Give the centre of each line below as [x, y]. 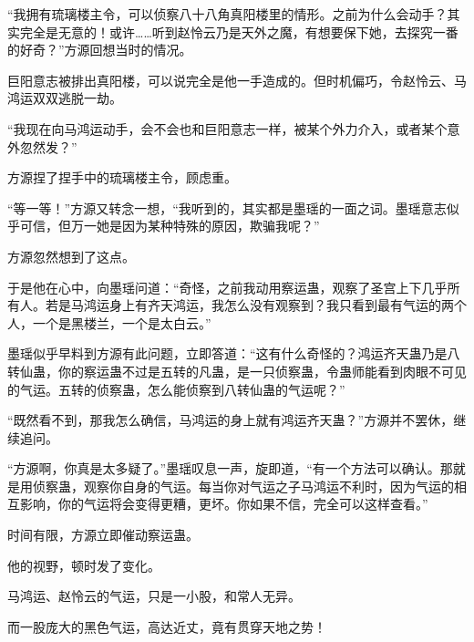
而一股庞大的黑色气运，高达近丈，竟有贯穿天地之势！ [167, 626]
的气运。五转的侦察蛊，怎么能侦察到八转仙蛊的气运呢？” [176, 389]
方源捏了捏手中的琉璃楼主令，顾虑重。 [122, 177]
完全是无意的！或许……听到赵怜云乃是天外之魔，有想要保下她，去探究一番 [239, 31]
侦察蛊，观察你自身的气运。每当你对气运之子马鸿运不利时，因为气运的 [243, 486]
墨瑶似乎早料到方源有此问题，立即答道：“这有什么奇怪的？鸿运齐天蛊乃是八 [234, 353]
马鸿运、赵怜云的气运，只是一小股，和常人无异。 [154, 596]
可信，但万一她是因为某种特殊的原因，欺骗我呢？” [170, 226]
